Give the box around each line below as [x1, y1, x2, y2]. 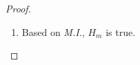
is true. [106, 24, 136, 39]
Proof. [6, 1, 31, 15]
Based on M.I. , [21, 24, 85, 39]
